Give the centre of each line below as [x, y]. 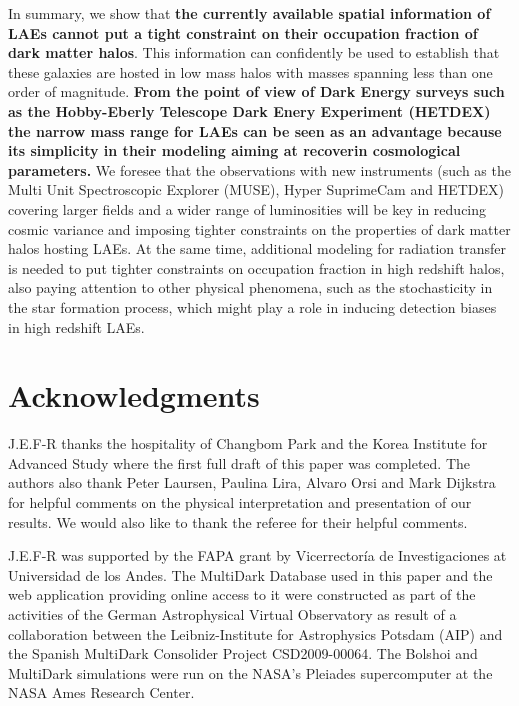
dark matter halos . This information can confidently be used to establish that [254, 52]
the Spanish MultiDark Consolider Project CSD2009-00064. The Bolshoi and [243, 653]
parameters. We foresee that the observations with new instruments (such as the [259, 169]
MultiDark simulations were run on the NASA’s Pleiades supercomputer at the [250, 672]
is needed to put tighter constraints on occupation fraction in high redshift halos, [256, 267]
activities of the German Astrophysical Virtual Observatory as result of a [232, 613]
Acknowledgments [134, 395]
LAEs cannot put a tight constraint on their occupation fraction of [243, 32]
